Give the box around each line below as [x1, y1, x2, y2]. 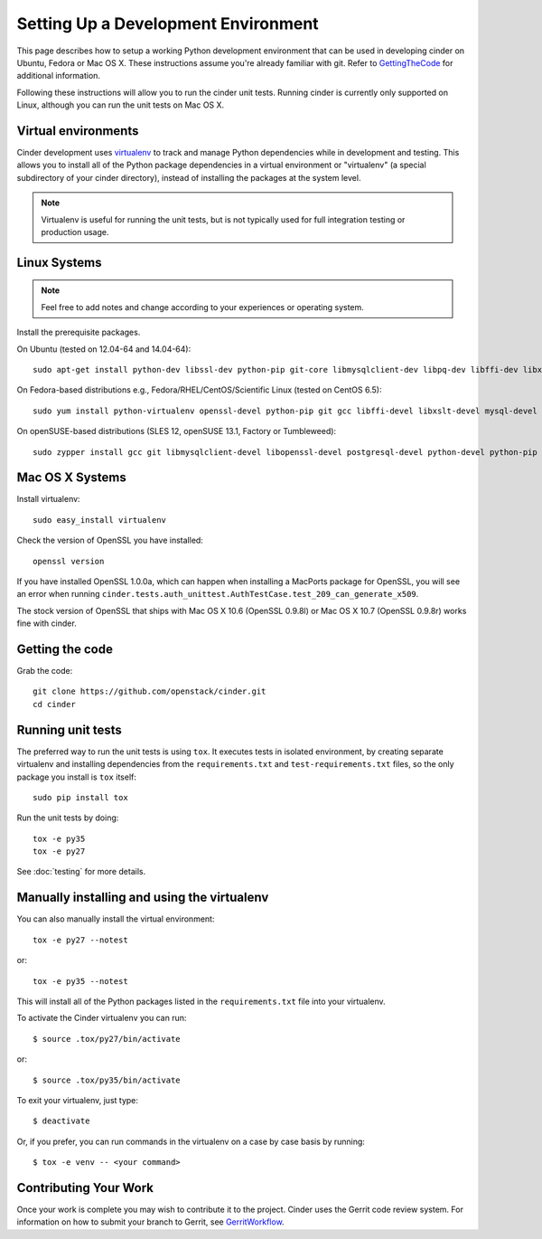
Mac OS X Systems [16, 470, 126, 486]
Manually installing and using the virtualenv [16, 890, 269, 905]
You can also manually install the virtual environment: [16, 913, 215, 924]
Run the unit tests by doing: [16, 812, 119, 823]
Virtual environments [16, 123, 139, 138]
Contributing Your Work [16, 1180, 154, 1196]
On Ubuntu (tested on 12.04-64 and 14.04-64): [16, 344, 192, 355]
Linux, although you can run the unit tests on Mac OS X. [16, 99, 225, 110]
